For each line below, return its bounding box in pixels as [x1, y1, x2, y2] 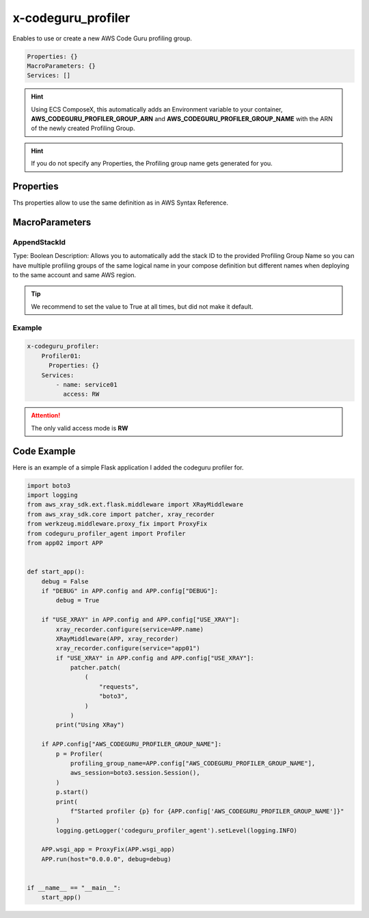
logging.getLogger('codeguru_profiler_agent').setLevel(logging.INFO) [55, 826, 297, 834]
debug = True [55, 596, 100, 604]
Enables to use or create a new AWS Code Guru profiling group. [12, 34, 193, 42]
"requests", [99, 683, 139, 691]
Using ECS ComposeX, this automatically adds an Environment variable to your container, [31, 105, 283, 113]
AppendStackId [12, 237, 66, 246]
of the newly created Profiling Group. [31, 124, 135, 133]
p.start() [55, 788, 89, 796]
